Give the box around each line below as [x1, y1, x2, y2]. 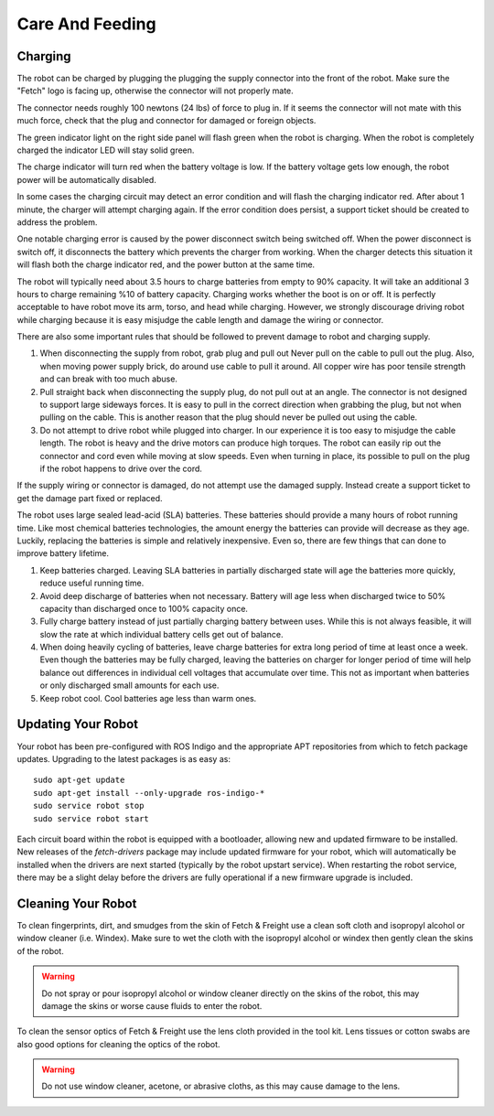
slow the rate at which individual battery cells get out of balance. [39, 628, 284, 639]
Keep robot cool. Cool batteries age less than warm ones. [39, 692, 257, 703]
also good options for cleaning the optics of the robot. [16, 1038, 220, 1049]
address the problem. [16, 216, 98, 228]
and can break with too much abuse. [39, 373, 178, 384]
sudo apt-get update [33, 775, 125, 786]
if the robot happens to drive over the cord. [39, 463, 203, 474]
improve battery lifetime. [16, 548, 110, 559]
